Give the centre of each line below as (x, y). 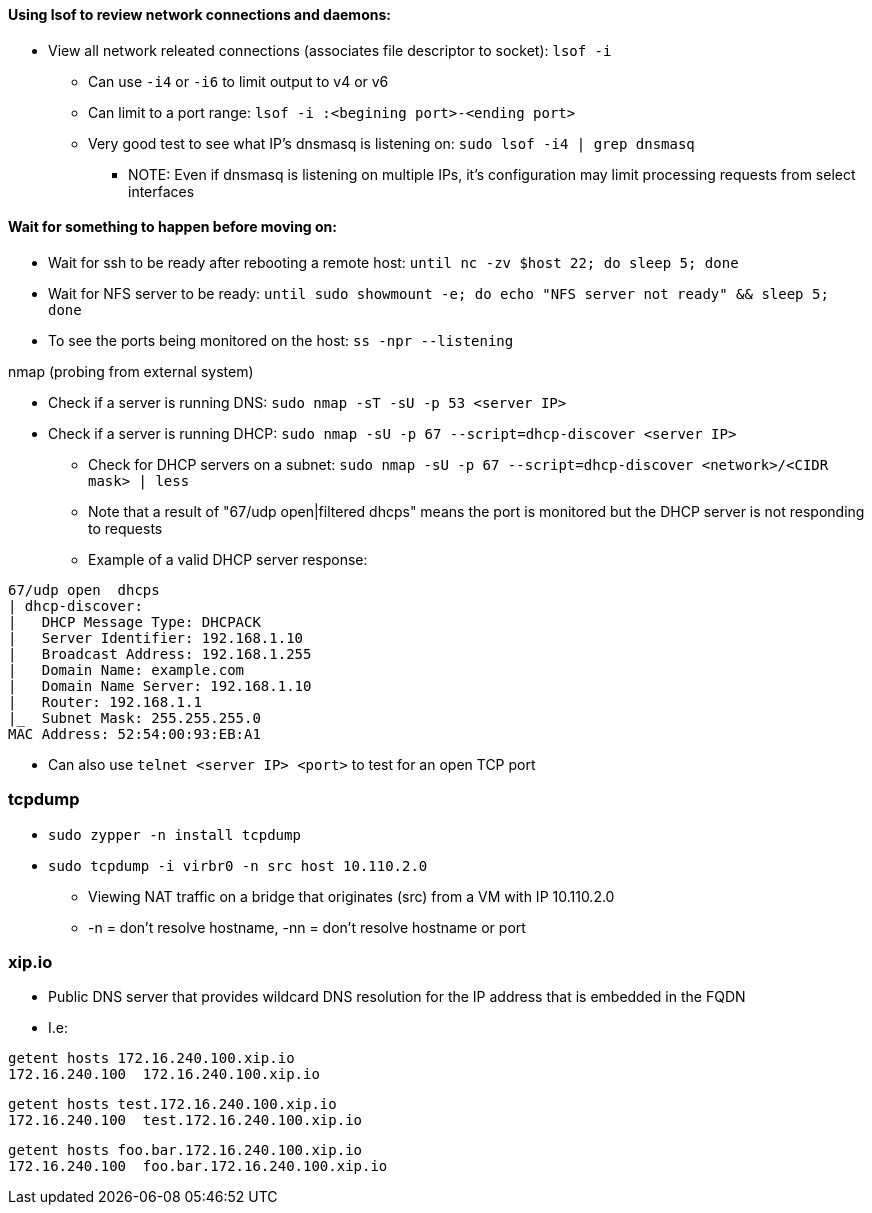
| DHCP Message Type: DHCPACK (134, 621)
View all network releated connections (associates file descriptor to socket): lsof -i (330, 50)
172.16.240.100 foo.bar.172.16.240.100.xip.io (198, 1166)
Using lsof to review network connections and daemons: (199, 14)
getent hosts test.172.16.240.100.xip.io (172, 1104)
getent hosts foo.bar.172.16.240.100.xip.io (185, 1150)
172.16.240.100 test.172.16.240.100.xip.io (185, 1120)
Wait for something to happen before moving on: (172, 227)
